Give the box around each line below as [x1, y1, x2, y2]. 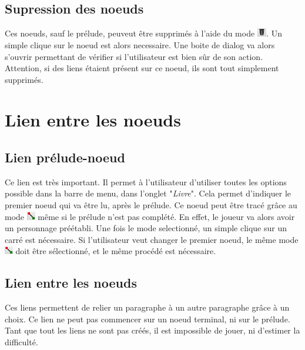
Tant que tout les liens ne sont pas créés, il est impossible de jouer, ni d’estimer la [5, 324, 300, 336]
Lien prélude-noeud [5, 148, 125, 166]
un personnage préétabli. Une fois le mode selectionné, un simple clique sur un [5, 222, 287, 234]
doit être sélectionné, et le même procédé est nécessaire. [15, 245, 216, 257]
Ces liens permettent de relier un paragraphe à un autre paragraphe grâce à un [5, 301, 290, 314]
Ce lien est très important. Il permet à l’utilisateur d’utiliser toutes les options [5, 175, 287, 188]
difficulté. [5, 336, 38, 348]
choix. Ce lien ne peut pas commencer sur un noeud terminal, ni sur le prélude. [5, 312, 290, 325]
